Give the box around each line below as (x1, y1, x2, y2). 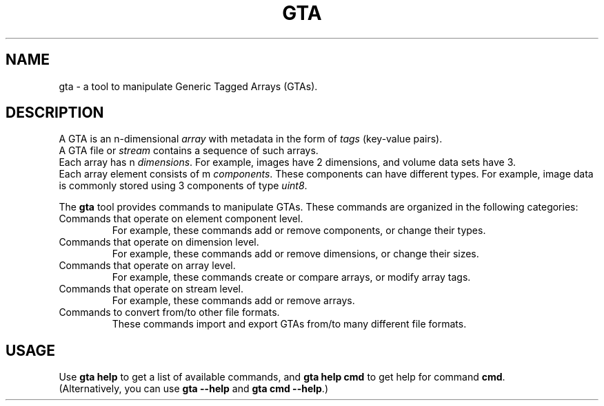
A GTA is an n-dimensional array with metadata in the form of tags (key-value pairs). (59, 133, 443, 145)
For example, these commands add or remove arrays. (112, 295, 355, 307)
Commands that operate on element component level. (59, 213, 303, 225)
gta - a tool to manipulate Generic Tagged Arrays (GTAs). (59, 80, 318, 92)
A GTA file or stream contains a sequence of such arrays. (59, 145, 319, 157)
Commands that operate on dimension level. (59, 236, 259, 248)
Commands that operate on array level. (59, 259, 236, 272)
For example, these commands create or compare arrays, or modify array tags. (112, 271, 471, 284)
